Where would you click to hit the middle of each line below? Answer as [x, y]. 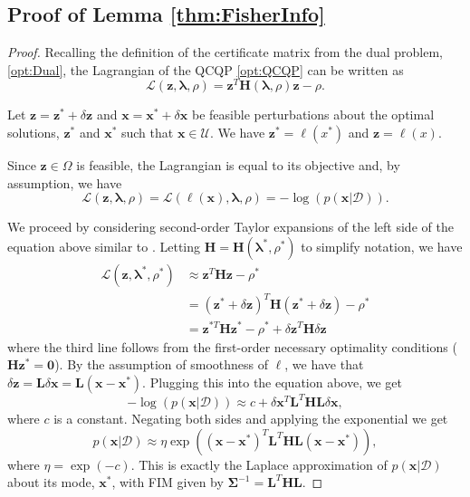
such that [147, 133]
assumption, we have [65, 182]
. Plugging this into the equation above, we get [272, 382]
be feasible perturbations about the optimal [313, 115]
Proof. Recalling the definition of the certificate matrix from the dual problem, [225, 52]
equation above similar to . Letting [104, 246]
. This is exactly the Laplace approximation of [259, 464]
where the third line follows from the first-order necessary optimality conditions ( [232, 346]
